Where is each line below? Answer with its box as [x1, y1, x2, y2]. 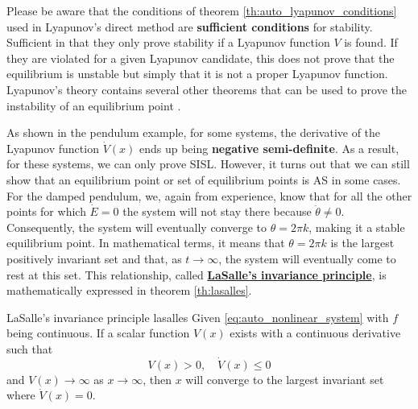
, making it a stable [308, 218, 405, 235]
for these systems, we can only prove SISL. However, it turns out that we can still [6, 155, 410, 172]
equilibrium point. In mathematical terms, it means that [6, 234, 285, 251]
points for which [6, 203, 86, 220]
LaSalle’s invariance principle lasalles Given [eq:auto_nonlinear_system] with [6, 308, 389, 325]
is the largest [330, 234, 395, 251]
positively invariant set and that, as [6, 250, 182, 266]
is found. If [344, 34, 398, 51]
